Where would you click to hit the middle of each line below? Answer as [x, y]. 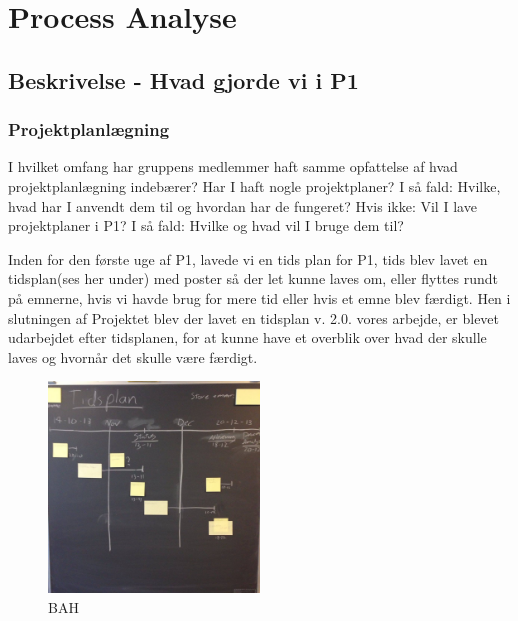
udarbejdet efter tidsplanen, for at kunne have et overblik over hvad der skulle [247, 337]
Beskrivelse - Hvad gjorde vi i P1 [183, 79]
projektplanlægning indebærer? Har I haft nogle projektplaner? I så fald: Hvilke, [254, 185]
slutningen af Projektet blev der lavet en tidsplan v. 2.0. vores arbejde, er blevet [254, 317]
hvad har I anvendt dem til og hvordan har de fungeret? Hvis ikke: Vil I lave [242, 205]
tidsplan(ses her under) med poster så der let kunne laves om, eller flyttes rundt [253, 278]
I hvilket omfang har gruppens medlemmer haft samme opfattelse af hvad [233, 166]
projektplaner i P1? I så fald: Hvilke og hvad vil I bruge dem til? [206, 225]
